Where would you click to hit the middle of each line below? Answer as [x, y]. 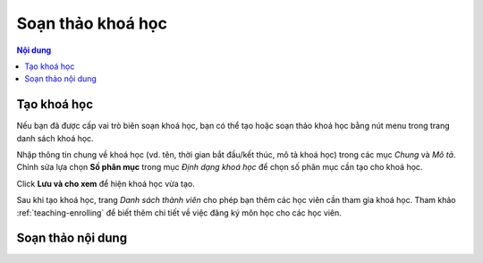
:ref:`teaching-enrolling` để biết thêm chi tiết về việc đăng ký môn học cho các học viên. [179, 212]
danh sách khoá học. [55, 138]
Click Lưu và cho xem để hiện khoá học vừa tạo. [106, 183]
